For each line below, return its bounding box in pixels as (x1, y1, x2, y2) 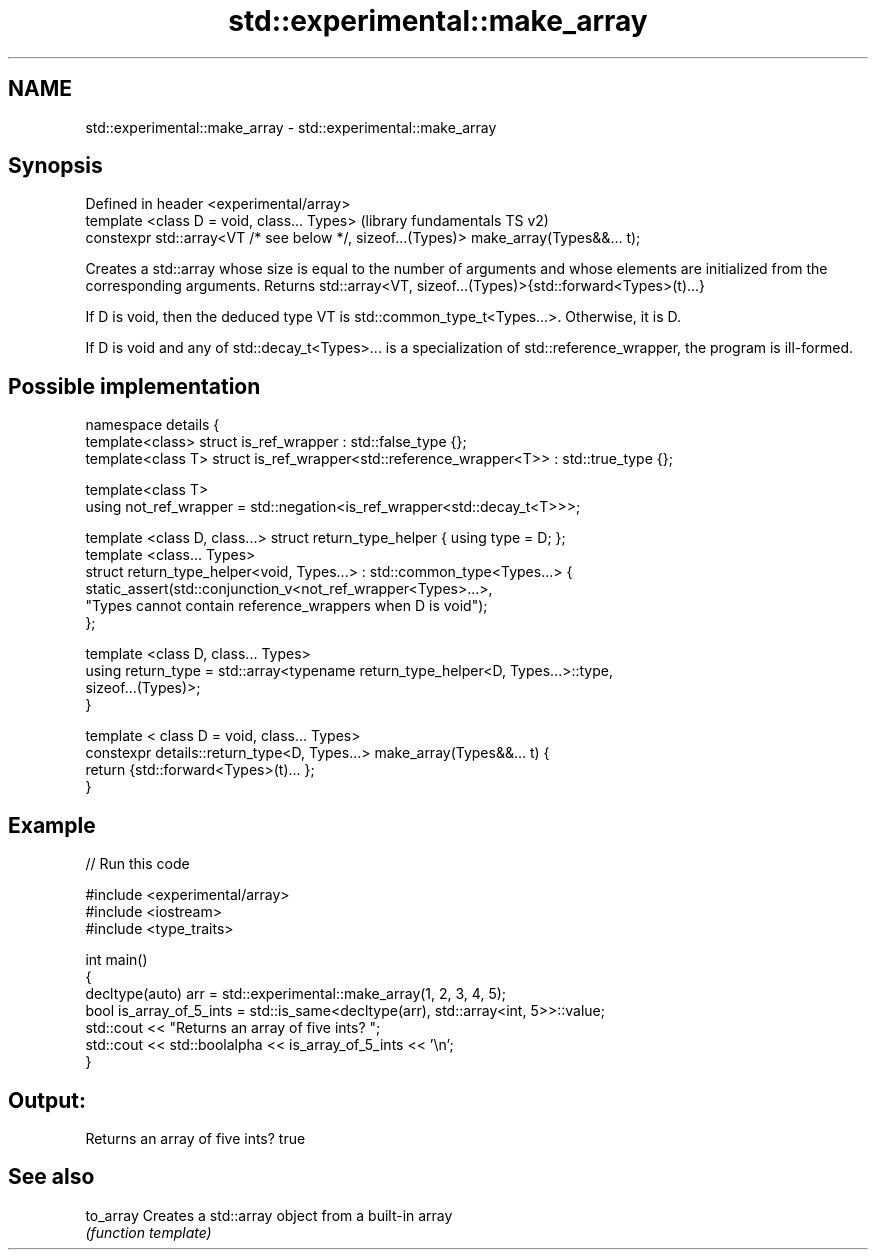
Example (8, 812, 96, 838)
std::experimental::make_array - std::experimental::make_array (85, 118, 497, 136)
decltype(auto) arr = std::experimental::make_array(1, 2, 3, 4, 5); (85, 985, 507, 1003)
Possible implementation (8, 373, 261, 399)
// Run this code (85, 855, 190, 873)
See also (8, 1164, 95, 1190)
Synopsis (8, 153, 103, 179)
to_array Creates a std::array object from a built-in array (85, 1206, 453, 1224)
